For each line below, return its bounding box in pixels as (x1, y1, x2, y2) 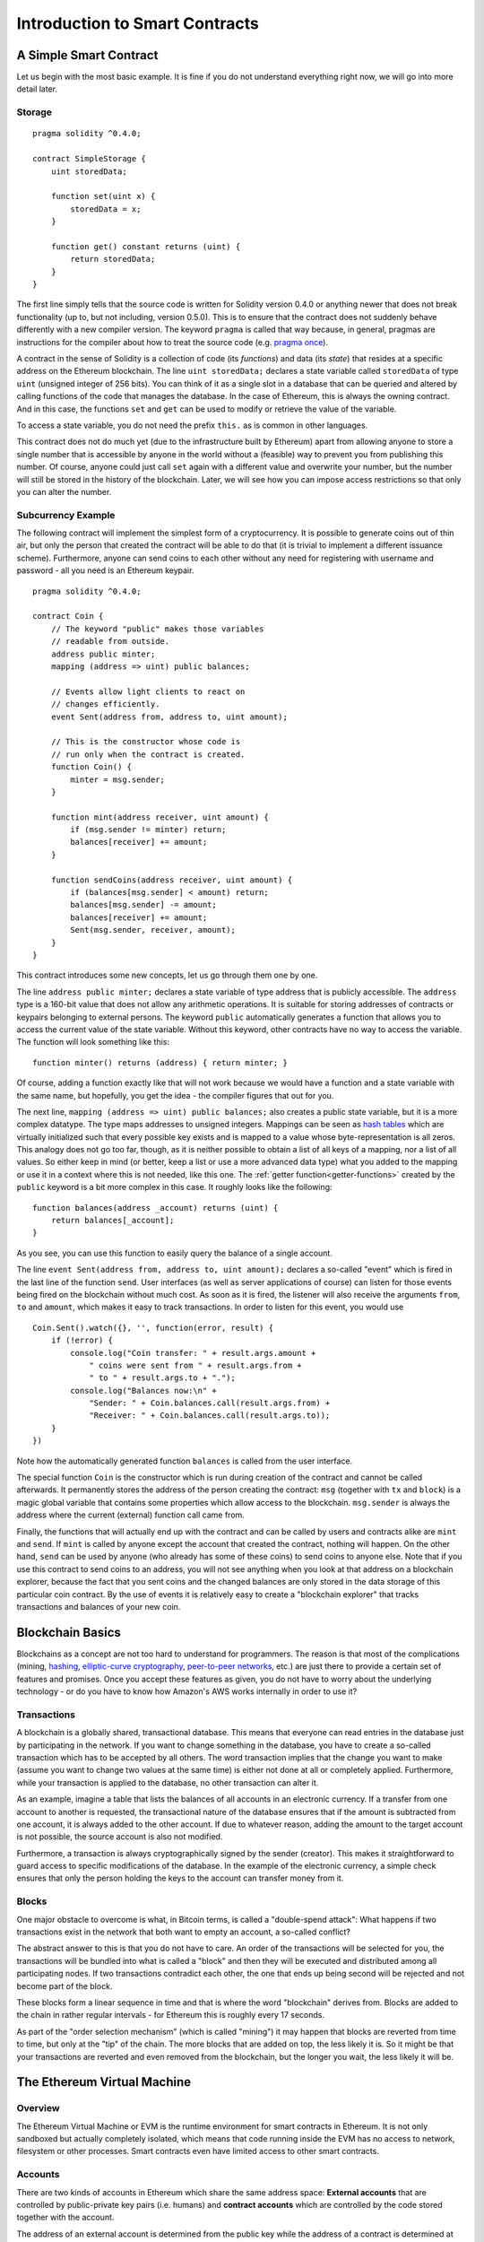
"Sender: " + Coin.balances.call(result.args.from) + (89, 1398, 331, 1408)
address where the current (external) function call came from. (16, 1509, 246, 1520)
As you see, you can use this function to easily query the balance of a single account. (16, 1247, 333, 1258)
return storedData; (70, 254, 156, 265)
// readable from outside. (50, 637, 170, 647)
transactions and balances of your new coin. (16, 1601, 181, 1612)
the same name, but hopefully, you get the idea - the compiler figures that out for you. (16, 1090, 334, 1100)
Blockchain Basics (16, 1624, 121, 1640)
